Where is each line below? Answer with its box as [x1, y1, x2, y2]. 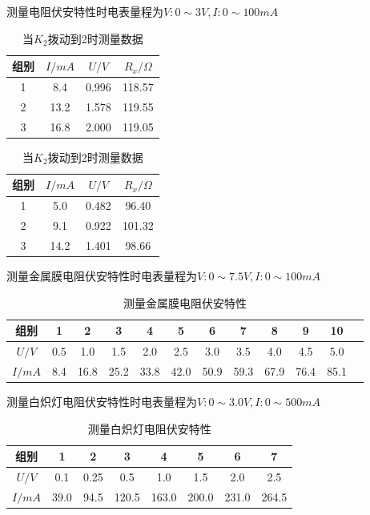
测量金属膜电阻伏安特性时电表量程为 [6, 268, 197, 284]
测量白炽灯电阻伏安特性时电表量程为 [6, 393, 197, 409]
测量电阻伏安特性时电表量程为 [6, 3, 163, 19]
